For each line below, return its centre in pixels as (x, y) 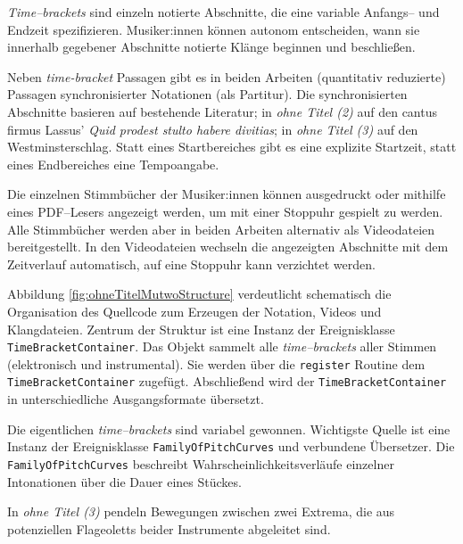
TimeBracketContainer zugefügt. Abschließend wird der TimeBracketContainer (227, 381)
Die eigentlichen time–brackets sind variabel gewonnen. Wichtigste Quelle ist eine (229, 429)
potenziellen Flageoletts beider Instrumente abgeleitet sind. (169, 528)
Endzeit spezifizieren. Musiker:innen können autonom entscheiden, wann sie (214, 29)
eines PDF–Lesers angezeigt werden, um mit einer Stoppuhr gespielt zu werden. (225, 211)
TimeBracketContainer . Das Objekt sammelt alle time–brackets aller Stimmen (222, 346)
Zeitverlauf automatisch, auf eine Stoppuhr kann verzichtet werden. (191, 264)
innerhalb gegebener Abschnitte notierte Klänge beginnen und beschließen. (211, 47)
